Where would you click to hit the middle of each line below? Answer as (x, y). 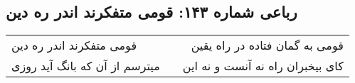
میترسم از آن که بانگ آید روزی (86, 66)
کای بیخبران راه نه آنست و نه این (263, 66)
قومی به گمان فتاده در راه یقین (267, 45)
